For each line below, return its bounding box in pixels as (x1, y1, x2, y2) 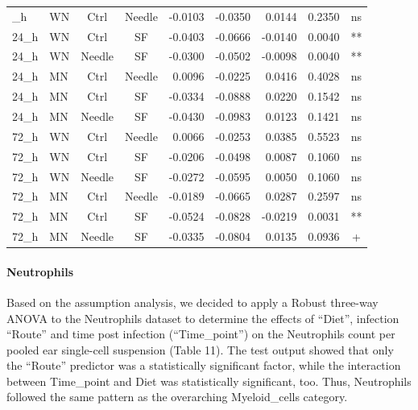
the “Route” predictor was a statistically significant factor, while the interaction (6, 357, 401, 374)
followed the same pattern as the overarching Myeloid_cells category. (6, 388, 348, 405)
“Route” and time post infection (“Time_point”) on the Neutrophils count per (6, 325, 395, 342)
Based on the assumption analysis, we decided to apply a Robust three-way (6, 293, 379, 310)
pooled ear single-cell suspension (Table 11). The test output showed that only (6, 341, 394, 358)
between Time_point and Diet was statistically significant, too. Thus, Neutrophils (6, 372, 412, 389)
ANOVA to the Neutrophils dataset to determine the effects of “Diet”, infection (6, 309, 399, 326)
